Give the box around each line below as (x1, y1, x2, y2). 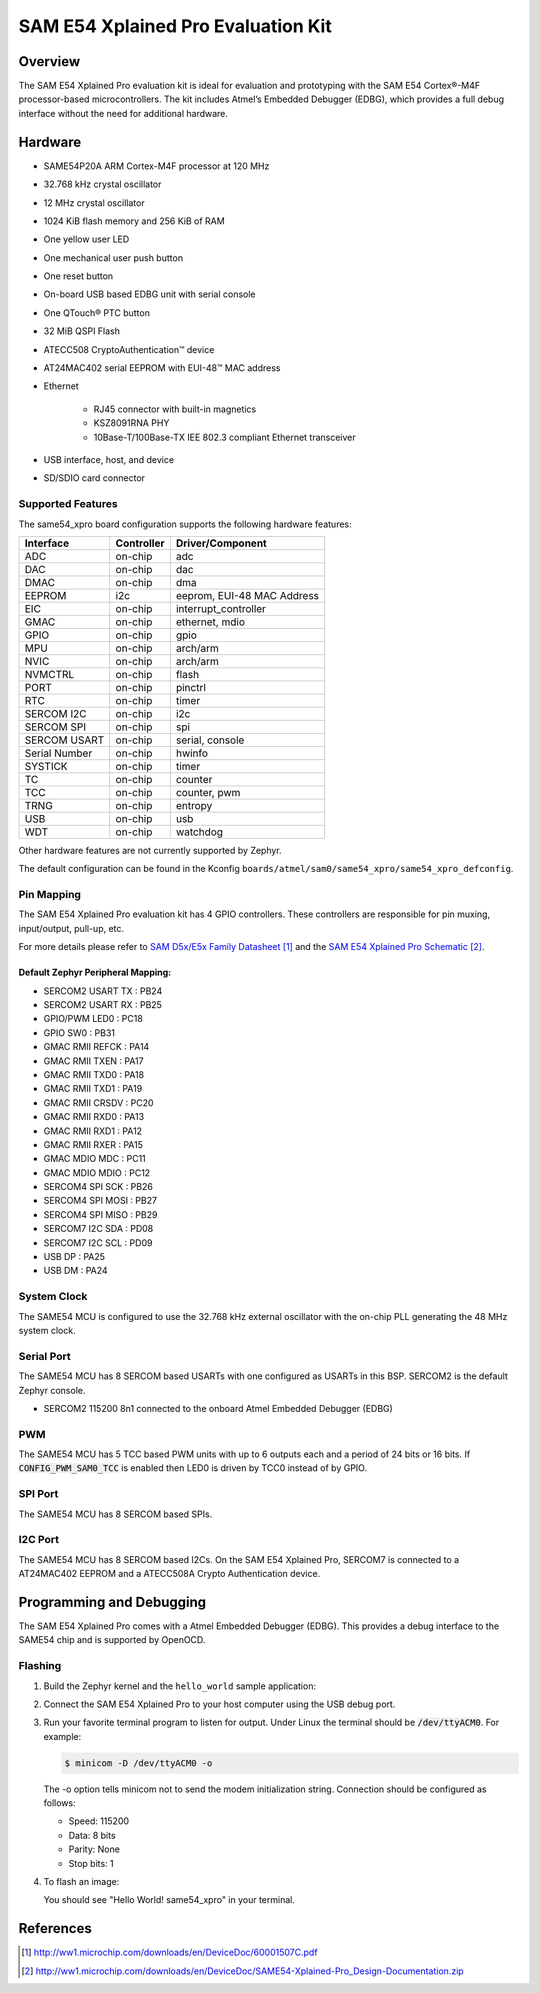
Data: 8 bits (68, 1829, 116, 1841)
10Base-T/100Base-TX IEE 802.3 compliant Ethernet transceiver (93, 431, 357, 443)
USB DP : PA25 (43, 1251, 105, 1263)
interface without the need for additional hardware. (18, 107, 229, 119)
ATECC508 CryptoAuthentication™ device (43, 343, 215, 355)
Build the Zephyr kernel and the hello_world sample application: (43, 1680, 317, 1692)
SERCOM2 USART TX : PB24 (43, 985, 163, 997)
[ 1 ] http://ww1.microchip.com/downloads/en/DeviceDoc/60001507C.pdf (21, 1946, 319, 1959)
